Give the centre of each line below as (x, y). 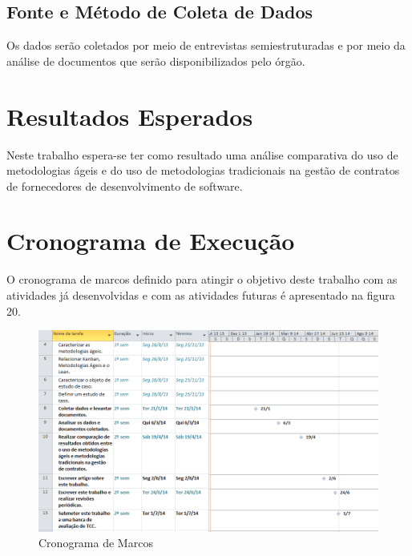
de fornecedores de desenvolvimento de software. (125, 185)
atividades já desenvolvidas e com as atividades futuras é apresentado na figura (201, 295)
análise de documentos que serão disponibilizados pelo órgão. (156, 60)
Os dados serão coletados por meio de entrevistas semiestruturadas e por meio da (206, 45)
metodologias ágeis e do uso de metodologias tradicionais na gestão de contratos (203, 170)
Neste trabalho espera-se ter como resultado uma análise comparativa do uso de (202, 154)
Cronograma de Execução (151, 241)
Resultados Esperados (130, 116)
